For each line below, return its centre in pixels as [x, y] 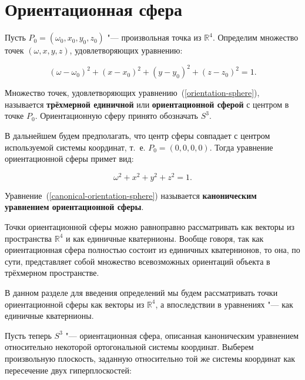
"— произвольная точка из [154, 37]
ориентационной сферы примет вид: [69, 159]
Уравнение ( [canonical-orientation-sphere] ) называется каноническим [131, 195]
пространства [29, 238]
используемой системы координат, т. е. [75, 147]
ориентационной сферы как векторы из [75, 304]
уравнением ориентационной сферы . [74, 207]
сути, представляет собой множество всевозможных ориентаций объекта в [138, 261]
